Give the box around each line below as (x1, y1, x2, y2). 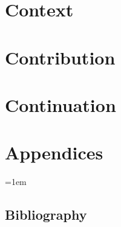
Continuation (5, 92, 116, 117)
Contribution (5, 44, 116, 69)
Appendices (5, 140, 103, 165)
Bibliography (5, 205, 87, 224)
